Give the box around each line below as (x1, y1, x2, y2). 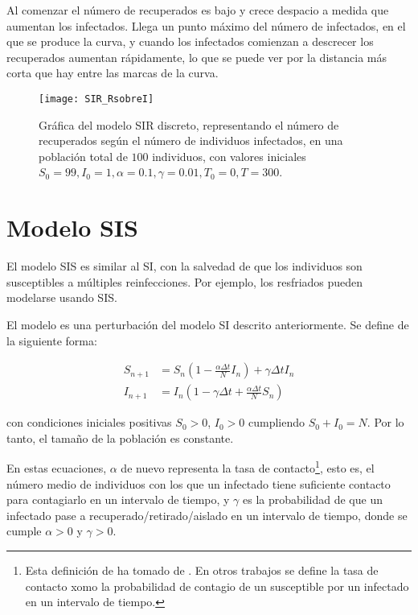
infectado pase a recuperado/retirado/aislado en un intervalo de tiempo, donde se (6, 506, 408, 523)
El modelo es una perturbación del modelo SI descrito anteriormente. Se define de (6, 316, 409, 332)
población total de (39, 147, 128, 164)
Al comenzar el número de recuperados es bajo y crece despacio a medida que (6, 2, 389, 18)
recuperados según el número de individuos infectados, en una (39, 132, 343, 149)
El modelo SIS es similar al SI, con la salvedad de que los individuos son (6, 258, 363, 274)
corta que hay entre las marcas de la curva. (6, 64, 219, 81)
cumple (6, 522, 42, 539)
